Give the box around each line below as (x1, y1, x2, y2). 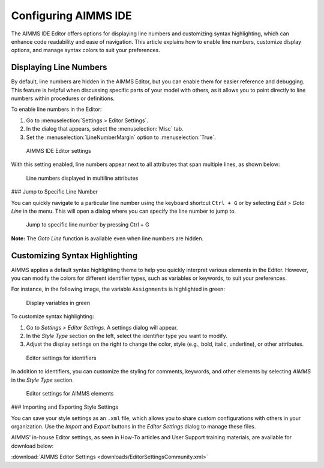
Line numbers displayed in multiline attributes (26, 174, 139, 182)
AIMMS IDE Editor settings (26, 147, 91, 154)
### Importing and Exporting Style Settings (11, 403, 118, 410)
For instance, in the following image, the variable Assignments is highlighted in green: (11, 285, 225, 293)
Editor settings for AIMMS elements (26, 390, 114, 397)
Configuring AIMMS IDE (11, 9, 132, 22)
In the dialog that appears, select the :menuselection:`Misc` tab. (26, 125, 184, 132)
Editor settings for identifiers (26, 354, 97, 361)
